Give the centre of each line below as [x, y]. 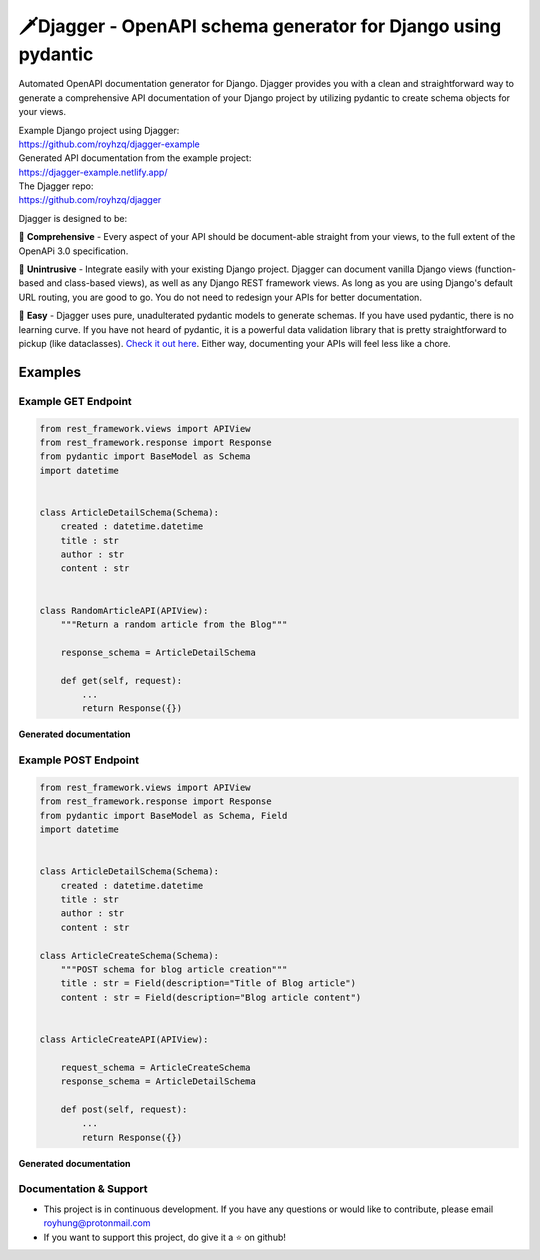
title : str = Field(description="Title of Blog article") [208, 983]
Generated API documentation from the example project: [135, 158]
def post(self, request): [124, 1109]
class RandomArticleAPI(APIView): [124, 610]
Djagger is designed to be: [73, 218]
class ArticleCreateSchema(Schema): [129, 955]
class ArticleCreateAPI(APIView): [124, 1039]
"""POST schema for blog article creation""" [174, 969]
